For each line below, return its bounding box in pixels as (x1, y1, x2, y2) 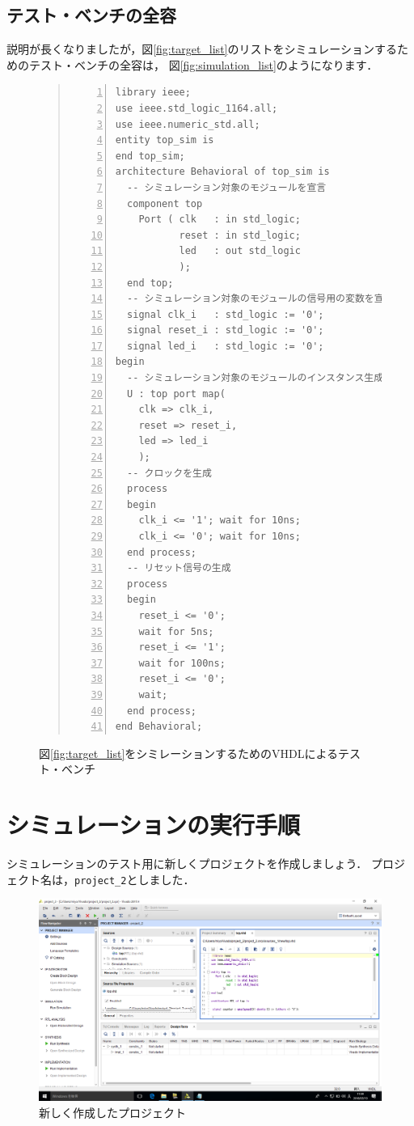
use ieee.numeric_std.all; (115, 118, 260, 130)
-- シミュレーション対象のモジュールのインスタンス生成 (127, 372, 384, 384)
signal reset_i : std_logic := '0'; (127, 324, 324, 337)
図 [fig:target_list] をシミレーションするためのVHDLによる (39, 744, 339, 761)
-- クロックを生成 (127, 467, 212, 479)
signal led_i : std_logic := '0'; (127, 340, 324, 352)
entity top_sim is (115, 134, 214, 146)
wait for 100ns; (138, 657, 226, 669)
